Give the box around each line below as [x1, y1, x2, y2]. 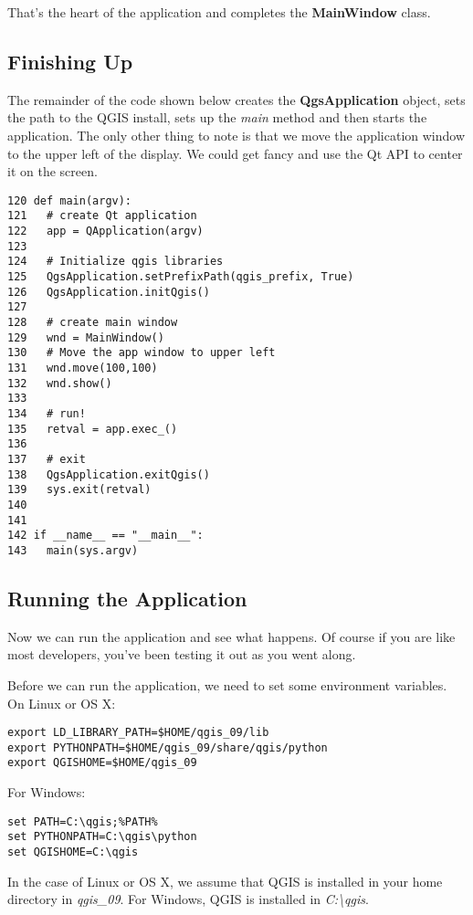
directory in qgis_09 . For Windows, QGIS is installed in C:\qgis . [7, 889, 369, 909]
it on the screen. [7, 162, 98, 181]
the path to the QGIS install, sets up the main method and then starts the [7, 108, 427, 127]
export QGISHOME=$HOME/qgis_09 [7, 756, 197, 770]
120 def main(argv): [7, 194, 132, 207]
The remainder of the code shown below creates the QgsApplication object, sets [7, 89, 466, 109]
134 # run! [7, 406, 86, 420]
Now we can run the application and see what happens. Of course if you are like [7, 626, 456, 646]
